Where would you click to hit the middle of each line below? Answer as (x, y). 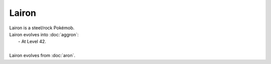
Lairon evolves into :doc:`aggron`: (44, 34)
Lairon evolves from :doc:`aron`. (42, 56)
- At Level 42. (32, 42)
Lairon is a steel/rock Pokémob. (42, 28)
